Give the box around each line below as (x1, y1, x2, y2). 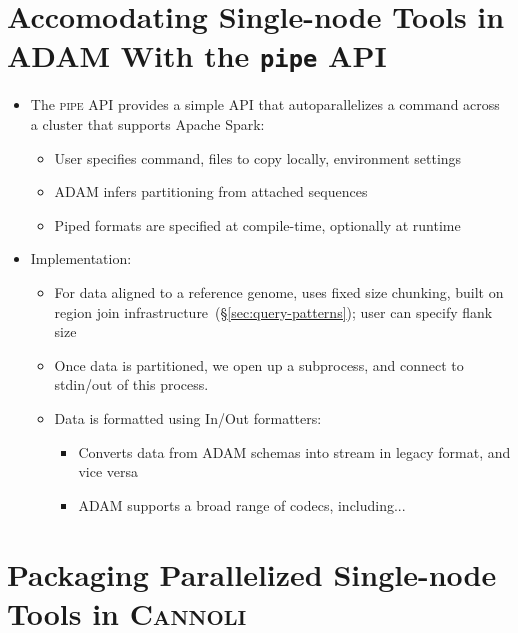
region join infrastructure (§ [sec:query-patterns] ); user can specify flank (54, 301, 493, 322)
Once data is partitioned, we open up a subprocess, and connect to (54, 354, 464, 375)
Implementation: (30, 248, 132, 269)
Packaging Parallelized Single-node (7, 553, 497, 594)
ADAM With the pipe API (7, 35, 387, 76)
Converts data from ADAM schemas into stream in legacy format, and (78, 441, 511, 462)
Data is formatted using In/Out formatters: (54, 407, 322, 428)
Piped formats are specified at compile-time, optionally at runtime (54, 214, 461, 235)
